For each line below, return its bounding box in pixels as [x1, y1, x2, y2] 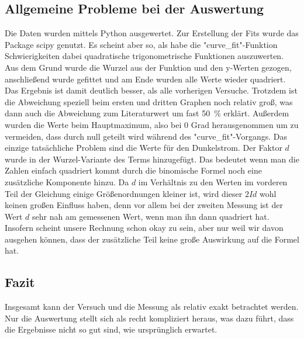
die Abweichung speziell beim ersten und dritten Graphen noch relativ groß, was [5, 95, 293, 108]
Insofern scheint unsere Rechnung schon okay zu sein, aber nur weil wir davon [5, 222, 284, 234]
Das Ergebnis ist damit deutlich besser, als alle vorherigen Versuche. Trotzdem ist [5, 84, 298, 96]
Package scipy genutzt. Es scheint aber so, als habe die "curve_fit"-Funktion [5, 38, 278, 50]
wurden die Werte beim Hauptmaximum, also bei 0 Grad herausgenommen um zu [5, 118, 299, 130]
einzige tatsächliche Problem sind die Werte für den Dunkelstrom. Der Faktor [5, 141, 282, 154]
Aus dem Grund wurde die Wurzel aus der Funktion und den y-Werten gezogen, [5, 61, 292, 73]
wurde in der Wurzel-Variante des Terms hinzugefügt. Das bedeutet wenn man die [5, 153, 299, 165]
